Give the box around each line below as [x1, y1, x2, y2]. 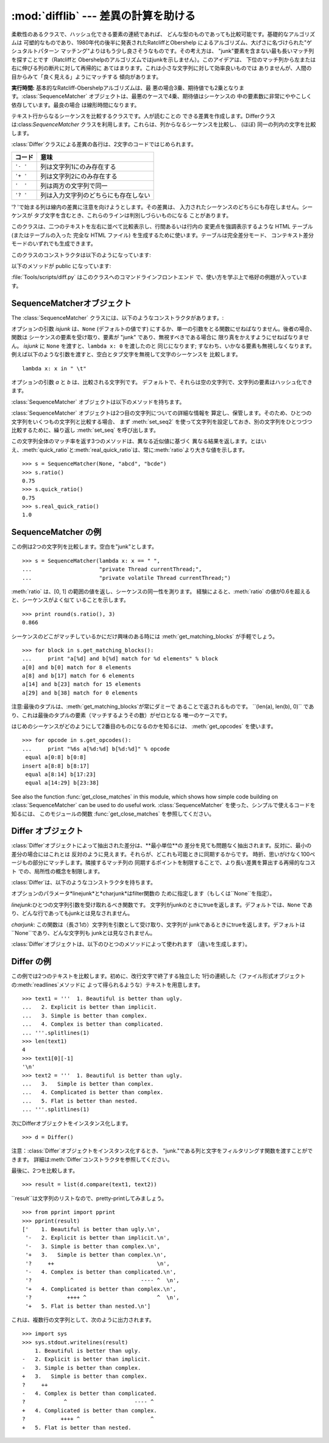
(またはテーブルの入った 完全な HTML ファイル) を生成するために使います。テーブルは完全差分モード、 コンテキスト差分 [11, 231, 314, 239]
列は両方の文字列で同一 [40, 182, 108, 190]
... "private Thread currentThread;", [22, 566, 202, 573]
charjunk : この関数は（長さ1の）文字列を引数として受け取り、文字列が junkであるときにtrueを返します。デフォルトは [11, 920, 306, 928]
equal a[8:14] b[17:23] [25, 771, 96, 778]
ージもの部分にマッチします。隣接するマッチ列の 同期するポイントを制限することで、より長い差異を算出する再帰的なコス [11, 859, 316, 866]
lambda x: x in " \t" [22, 365, 87, 372]
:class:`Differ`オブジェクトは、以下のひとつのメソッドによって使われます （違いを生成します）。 [11, 940, 251, 948]
